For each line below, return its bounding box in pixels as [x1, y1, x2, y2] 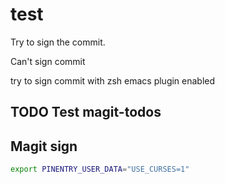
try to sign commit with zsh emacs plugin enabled [10, 74, 216, 87]
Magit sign [10, 138, 78, 155]
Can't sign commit [10, 55, 86, 67]
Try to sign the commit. [10, 36, 106, 48]
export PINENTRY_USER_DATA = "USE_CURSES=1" [10, 164, 190, 175]
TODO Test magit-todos [10, 104, 162, 121]
